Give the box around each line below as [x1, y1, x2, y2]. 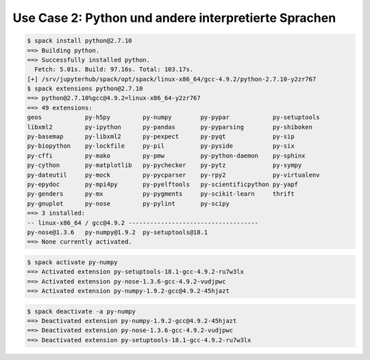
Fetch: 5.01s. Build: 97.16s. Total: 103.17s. [34, 66, 194, 73]
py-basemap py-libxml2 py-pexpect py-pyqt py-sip [27, 133, 295, 140]
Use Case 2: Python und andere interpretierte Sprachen [12, 10, 336, 25]
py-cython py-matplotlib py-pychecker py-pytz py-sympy [27, 162, 302, 169]
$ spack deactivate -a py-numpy [27, 307, 136, 315]
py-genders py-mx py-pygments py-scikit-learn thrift [27, 190, 295, 198]
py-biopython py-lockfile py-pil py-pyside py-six [27, 142, 295, 150]
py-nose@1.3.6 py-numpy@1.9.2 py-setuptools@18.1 [27, 228, 208, 236]
